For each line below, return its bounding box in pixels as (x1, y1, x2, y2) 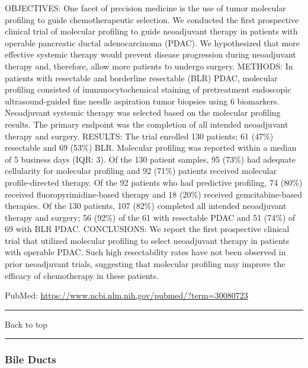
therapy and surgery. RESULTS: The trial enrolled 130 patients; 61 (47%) (5, 129, 274, 142)
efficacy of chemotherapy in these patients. (5, 269, 159, 281)
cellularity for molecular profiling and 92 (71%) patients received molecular (5, 164, 277, 177)
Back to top (5, 318, 48, 330)
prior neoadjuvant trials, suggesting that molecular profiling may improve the (5, 258, 285, 270)
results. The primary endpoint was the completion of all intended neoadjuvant (5, 118, 288, 130)
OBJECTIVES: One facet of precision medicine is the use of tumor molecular (5, 2, 286, 14)
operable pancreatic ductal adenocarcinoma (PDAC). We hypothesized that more (5, 36, 300, 49)
